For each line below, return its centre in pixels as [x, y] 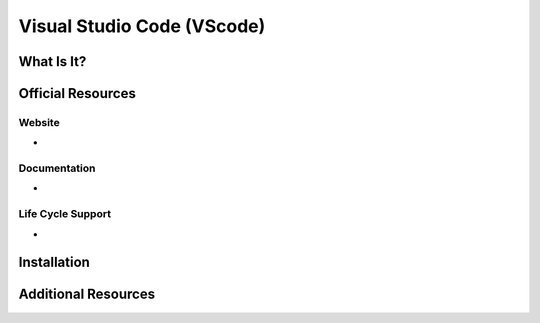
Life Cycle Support [65, 214]
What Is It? [52, 61]
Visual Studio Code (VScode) [142, 26]
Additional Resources [86, 294]
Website [39, 122]
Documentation [57, 168]
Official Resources [77, 93]
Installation [54, 262]
